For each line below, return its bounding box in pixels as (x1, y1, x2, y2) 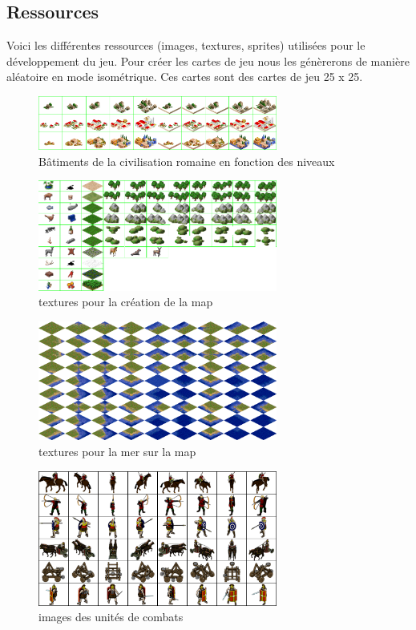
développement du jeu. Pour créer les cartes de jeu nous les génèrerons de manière (6, 52, 410, 69)
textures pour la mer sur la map (38, 442, 196, 459)
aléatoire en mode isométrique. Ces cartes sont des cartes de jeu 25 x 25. (6, 68, 363, 85)
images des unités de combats (38, 608, 184, 625)
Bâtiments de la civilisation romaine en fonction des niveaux (38, 152, 335, 169)
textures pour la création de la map (38, 293, 213, 310)
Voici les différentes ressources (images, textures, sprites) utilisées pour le (6, 37, 366, 54)
